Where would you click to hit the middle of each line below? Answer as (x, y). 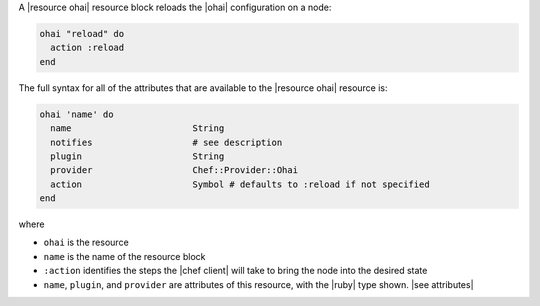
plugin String (137, 156)
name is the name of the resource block (124, 256)
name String (137, 128)
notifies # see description (166, 142)
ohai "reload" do (82, 33)
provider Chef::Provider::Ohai (174, 170)
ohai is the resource (86, 242)
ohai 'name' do (76, 114)
